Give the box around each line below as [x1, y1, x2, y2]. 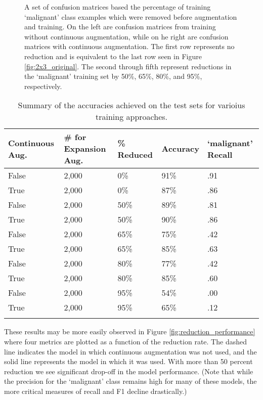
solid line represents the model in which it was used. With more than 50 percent [4, 356, 253, 367]
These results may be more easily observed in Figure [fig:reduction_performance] [4, 326, 255, 337]
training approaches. [96, 111, 167, 123]
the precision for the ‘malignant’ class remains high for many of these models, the [4, 376, 257, 386]
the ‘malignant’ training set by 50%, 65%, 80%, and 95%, [24, 71, 202, 81]
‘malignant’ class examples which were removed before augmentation [24, 11, 237, 22]
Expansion [64, 143, 106, 155]
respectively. [24, 80, 62, 91]
